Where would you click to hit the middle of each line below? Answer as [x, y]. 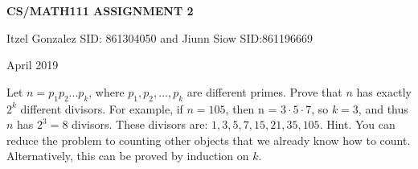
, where [107, 91]
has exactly [384, 91]
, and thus [383, 108]
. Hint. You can [357, 124]
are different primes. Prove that [264, 91]
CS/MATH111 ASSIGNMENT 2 [100, 10]
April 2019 [33, 65]
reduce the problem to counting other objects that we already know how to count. [209, 140]
